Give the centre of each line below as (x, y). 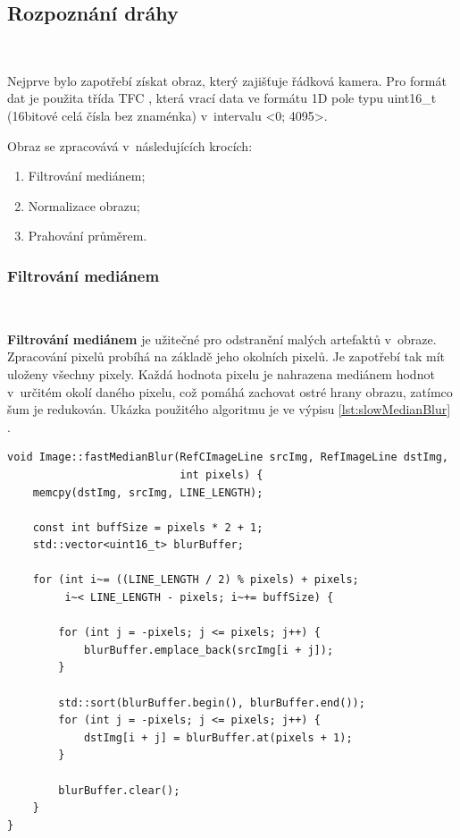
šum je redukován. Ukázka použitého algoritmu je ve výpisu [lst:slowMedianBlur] (229, 409)
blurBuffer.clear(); (119, 790)
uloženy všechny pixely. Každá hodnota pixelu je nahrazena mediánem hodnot (221, 373)
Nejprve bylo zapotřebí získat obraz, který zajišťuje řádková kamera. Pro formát (227, 80)
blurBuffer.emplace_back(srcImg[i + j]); (209, 650)
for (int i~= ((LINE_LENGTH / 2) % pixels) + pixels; (196, 580)
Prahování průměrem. (88, 236)
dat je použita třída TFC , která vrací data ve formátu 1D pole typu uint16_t (222, 98)
